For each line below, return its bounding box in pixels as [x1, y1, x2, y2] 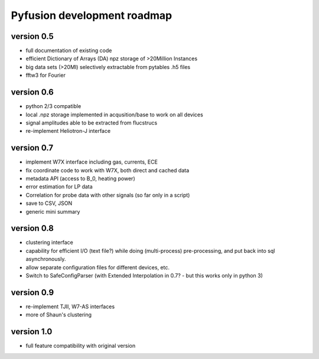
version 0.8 [11, 223, 54, 233]
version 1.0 [11, 327, 53, 337]
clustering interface [25, 239, 73, 246]
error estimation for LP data [25, 183, 93, 190]
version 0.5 [11, 31, 54, 41]
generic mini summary [25, 208, 80, 215]
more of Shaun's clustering [25, 311, 92, 318]
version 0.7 [11, 143, 53, 153]
